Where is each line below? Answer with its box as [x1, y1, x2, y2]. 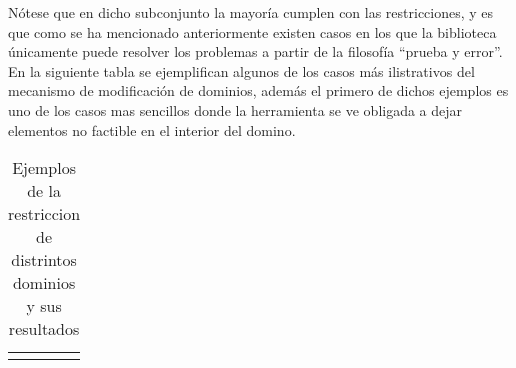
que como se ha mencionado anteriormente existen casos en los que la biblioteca [8, 21, 497, 42]
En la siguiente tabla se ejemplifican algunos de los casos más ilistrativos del [8, 60, 475, 81]
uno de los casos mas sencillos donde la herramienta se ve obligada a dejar [8, 99, 463, 120]
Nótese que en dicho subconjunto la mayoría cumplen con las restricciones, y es [8, 2, 494, 22]
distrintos [11, 248, 77, 272]
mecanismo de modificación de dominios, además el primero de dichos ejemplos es [8, 80, 509, 101]
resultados [8, 317, 80, 341]
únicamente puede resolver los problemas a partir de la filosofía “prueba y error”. [8, 41, 503, 62]
